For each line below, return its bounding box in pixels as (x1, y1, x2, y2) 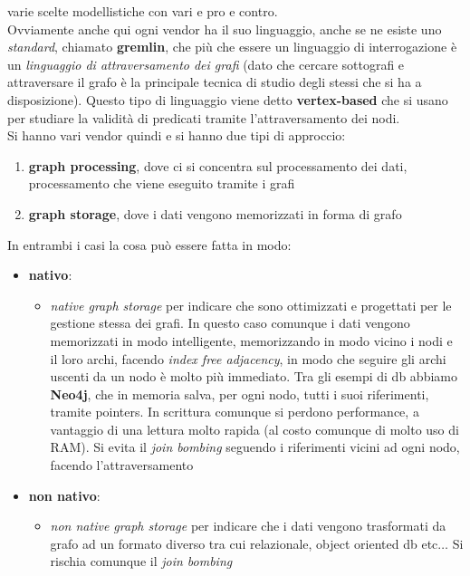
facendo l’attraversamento (50, 456, 194, 475)
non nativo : (28, 485, 101, 504)
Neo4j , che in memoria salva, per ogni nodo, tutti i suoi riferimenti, (50, 384, 429, 403)
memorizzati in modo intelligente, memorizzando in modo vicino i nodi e (50, 331, 453, 350)
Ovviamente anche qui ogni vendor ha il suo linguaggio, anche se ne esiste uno (7, 19, 442, 38)
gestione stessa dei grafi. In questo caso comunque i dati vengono (50, 313, 410, 332)
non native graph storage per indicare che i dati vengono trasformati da (50, 516, 446, 535)
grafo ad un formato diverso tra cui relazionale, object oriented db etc (50, 533, 438, 552)
